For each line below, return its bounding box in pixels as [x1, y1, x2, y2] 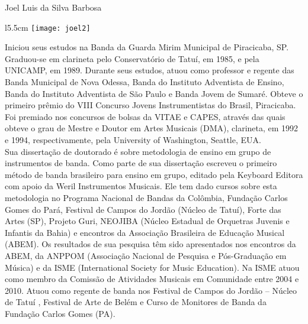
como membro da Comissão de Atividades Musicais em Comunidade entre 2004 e [5, 273, 299, 285]
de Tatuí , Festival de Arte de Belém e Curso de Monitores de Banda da [5, 296, 267, 308]
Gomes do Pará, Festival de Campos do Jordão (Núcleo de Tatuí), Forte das [5, 203, 281, 215]
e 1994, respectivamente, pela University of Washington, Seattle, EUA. [5, 134, 261, 145]
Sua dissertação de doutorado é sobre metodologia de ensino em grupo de [5, 145, 271, 157]
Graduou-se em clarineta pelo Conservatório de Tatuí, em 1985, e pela [5, 52, 259, 64]
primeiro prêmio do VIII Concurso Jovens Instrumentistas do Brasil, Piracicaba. [5, 99, 296, 111]
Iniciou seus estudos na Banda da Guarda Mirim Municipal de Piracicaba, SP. [5, 41, 289, 53]
